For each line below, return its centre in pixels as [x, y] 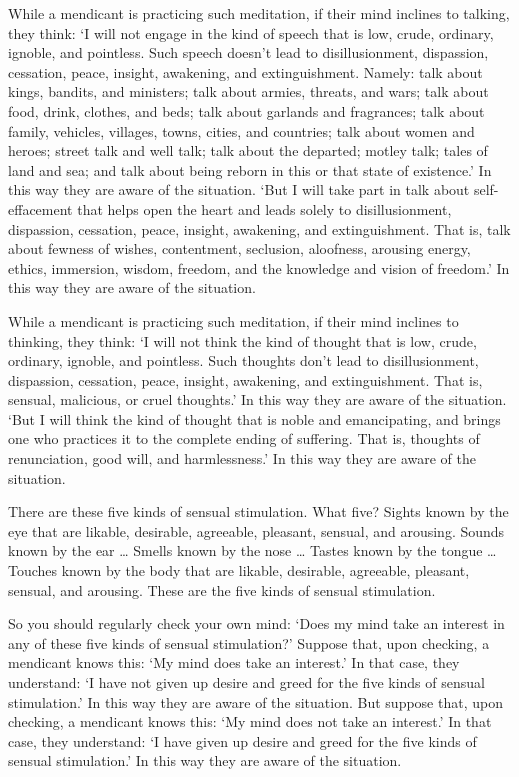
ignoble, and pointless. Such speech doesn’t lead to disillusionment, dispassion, [248, 52]
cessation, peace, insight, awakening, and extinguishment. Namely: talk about [245, 71]
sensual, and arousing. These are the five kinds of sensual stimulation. [222, 589]
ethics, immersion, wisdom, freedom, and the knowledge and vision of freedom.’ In [259, 267]
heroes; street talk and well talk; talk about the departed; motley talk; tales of [248, 150]
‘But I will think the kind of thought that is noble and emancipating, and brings [254, 418]
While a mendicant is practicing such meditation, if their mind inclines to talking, [259, 13]
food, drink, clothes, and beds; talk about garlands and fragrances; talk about [246, 110]
